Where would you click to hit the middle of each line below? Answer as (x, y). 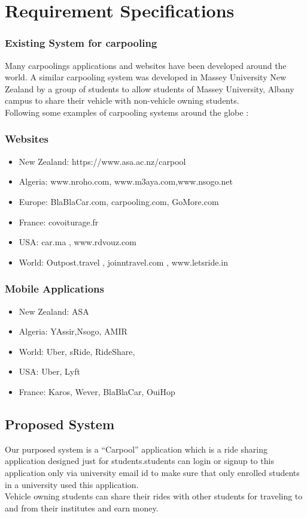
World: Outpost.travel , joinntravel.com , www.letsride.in (123, 262)
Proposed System (60, 424)
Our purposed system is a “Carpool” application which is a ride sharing (136, 449)
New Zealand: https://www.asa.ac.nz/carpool (102, 161)
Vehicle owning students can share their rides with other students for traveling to (154, 496)
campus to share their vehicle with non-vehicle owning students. (122, 100)
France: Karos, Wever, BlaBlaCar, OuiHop (97, 391)
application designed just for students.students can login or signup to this (139, 461)
